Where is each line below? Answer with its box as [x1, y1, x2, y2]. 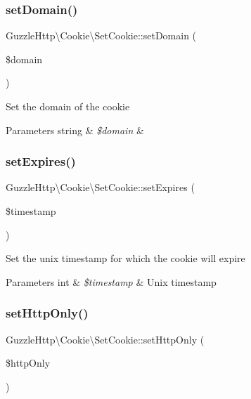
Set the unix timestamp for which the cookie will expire [6, 251, 245, 266]
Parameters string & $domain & [6, 122, 144, 137]
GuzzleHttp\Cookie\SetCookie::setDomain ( [6, 28, 197, 43]
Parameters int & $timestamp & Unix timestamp [6, 274, 217, 289]
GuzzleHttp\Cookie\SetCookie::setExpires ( [6, 180, 195, 195]
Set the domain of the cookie [6, 99, 130, 113]
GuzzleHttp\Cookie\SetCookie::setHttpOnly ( [6, 332, 205, 346]
